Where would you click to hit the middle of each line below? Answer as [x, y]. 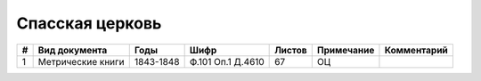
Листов [291, 50]
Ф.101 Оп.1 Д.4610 [227, 61]
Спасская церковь [89, 23]
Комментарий [416, 50]
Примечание [346, 50]
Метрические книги [81, 61]
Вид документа [73, 50]
